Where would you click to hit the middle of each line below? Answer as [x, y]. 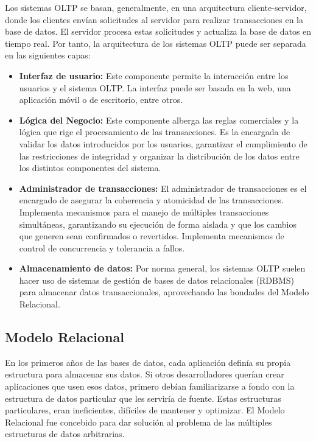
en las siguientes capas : [48, 55]
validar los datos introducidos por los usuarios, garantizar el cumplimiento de [163, 143]
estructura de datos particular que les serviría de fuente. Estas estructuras [143, 398]
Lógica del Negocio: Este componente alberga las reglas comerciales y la [159, 120]
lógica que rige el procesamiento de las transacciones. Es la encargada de [155, 132]
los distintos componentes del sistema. [90, 168]
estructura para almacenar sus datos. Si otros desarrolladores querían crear [145, 374]
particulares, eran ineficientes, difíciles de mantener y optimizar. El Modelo [145, 410]
